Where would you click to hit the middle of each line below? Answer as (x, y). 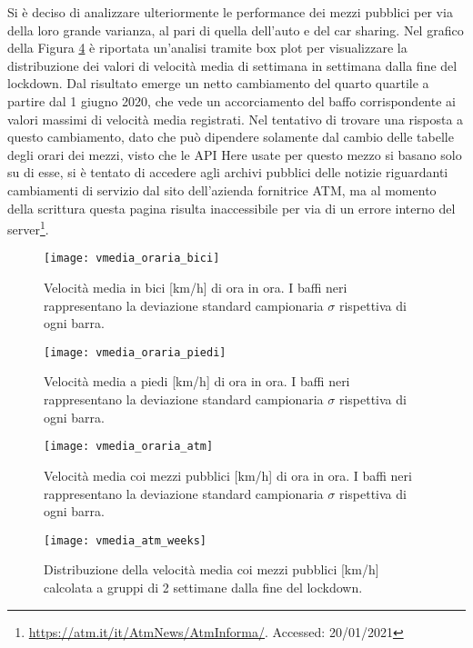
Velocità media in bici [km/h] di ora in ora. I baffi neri (196, 288)
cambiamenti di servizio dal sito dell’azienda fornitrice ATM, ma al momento (222, 189)
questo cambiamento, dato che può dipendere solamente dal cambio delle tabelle (231, 137)
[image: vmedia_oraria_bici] (132, 259)
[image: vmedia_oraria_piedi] (135, 352)
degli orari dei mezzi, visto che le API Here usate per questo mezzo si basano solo (235, 154)
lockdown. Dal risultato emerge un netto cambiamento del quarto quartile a (218, 83)
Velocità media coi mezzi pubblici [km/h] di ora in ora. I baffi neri (228, 475)
